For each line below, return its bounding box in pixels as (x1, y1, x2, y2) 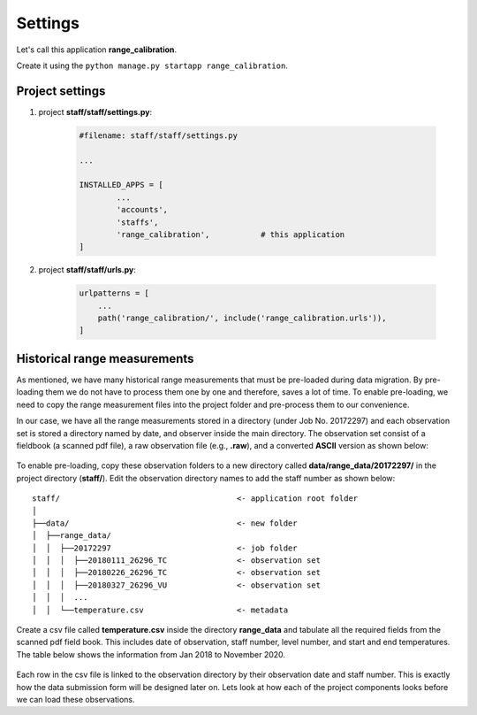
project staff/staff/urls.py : (38, 265, 137, 275)
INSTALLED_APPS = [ (79, 180, 163, 190)
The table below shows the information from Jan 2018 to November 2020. (16, 649, 286, 659)
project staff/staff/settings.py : (38, 106, 153, 117)
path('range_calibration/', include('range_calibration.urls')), (97, 313, 387, 323)
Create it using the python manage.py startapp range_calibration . (16, 60, 289, 71)
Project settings (16, 83, 106, 98)
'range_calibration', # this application (116, 229, 345, 239)
